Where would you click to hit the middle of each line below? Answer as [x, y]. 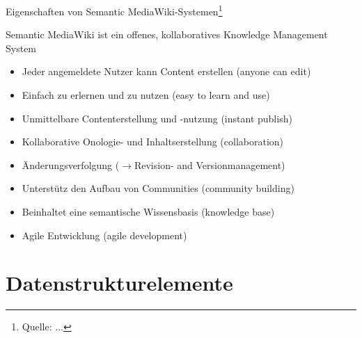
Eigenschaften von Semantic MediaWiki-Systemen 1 [114, 10]
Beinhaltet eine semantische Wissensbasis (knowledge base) [148, 211]
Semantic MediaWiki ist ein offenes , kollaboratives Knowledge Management [167, 34]
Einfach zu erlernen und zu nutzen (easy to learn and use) [146, 95]
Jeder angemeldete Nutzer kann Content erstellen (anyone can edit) [166, 71]
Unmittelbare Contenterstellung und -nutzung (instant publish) [157, 118]
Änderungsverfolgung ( [71, 164]
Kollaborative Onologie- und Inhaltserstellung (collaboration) [153, 142]
